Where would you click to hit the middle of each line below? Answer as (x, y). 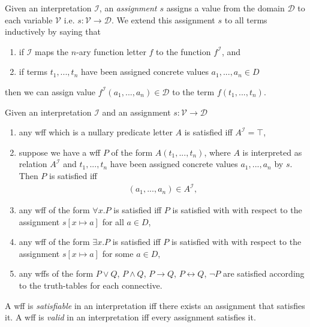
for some (118, 253)
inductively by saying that (53, 31)
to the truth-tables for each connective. (91, 285)
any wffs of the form (56, 273)
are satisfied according (264, 273)
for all (113, 221)
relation (33, 164)
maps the (52, 51)
